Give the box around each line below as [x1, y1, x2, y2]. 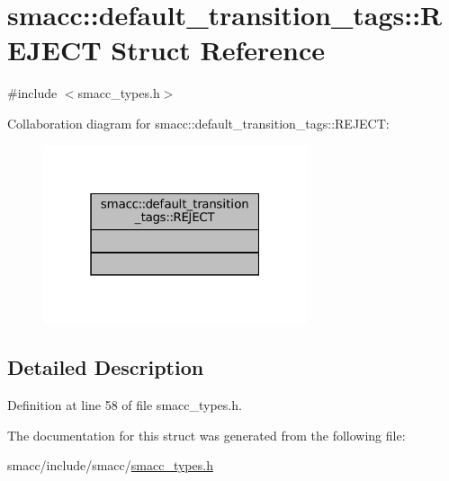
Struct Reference [111, 31, 325, 68]
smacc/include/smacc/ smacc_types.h [7, 456, 213, 475]
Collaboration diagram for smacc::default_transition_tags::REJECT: [7, 113, 390, 132]
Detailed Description [7, 353, 204, 381]
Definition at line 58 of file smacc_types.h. [7, 396, 242, 414]
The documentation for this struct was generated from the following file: [7, 425, 406, 444]
